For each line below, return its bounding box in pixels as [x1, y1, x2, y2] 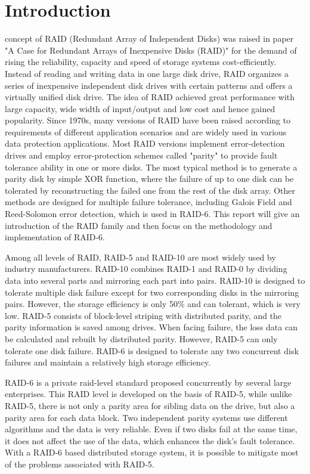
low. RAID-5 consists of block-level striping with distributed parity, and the [5, 309, 282, 321]
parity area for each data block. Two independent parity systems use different [5, 411, 288, 423]
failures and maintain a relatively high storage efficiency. [5, 356, 211, 368]
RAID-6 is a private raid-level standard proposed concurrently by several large [5, 376, 292, 388]
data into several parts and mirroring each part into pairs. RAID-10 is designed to [5, 274, 305, 286]
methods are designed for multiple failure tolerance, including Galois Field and [5, 196, 292, 208]
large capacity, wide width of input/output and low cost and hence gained [5, 102, 275, 114]
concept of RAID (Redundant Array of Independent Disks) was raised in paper [5, 32, 294, 45]
